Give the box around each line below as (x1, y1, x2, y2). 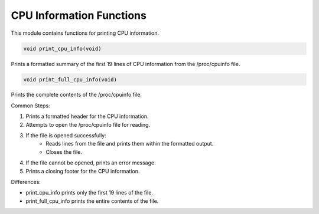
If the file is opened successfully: (25, 132, 106, 139)
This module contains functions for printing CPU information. (11, 29, 159, 37)
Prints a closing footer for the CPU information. (25, 167, 140, 175)
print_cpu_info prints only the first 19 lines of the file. (25, 189, 154, 196)
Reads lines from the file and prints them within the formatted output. (45, 140, 214, 147)
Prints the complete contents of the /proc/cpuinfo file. (11, 91, 142, 98)
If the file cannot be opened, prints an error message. (25, 159, 156, 166)
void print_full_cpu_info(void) (23, 76, 118, 83)
